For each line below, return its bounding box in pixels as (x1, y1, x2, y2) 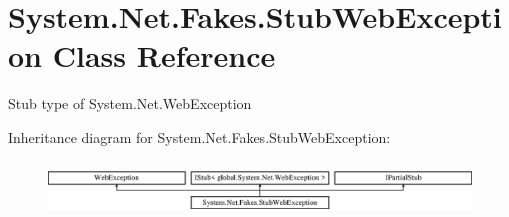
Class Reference (52, 35, 276, 76)
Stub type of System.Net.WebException (8, 93, 252, 114)
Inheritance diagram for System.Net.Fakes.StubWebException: (8, 126, 391, 147)
